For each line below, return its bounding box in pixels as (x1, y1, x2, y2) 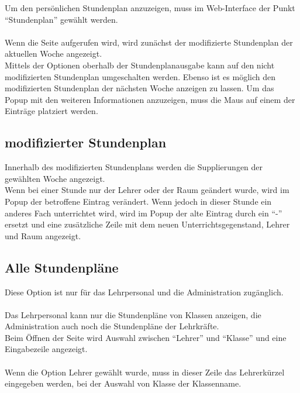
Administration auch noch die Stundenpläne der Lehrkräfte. (5, 320, 219, 332)
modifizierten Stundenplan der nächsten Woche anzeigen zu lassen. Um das (5, 82, 274, 94)
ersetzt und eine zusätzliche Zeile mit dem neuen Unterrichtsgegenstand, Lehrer (5, 218, 290, 230)
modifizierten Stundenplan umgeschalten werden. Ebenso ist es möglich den (5, 70, 275, 82)
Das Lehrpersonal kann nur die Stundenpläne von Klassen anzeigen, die (5, 308, 261, 320)
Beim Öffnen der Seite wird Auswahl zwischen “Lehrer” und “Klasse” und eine (5, 331, 287, 343)
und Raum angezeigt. (5, 229, 81, 242)
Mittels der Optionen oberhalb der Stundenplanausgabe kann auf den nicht (5, 58, 275, 71)
